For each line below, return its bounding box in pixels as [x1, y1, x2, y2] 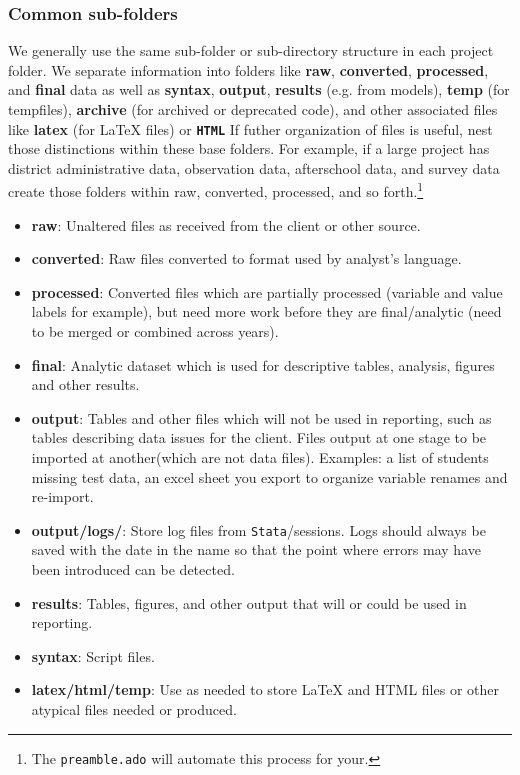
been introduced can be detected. [31, 559, 235, 580]
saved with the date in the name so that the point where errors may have [31, 539, 481, 560]
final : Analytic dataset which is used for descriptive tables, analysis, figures [31, 354, 495, 375]
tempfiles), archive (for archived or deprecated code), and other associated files [8, 99, 498, 119]
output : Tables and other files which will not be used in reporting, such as [31, 407, 492, 428]
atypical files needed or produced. [31, 699, 237, 720]
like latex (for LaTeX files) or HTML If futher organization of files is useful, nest [8, 118, 493, 139]
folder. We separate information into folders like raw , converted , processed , [8, 59, 489, 80]
